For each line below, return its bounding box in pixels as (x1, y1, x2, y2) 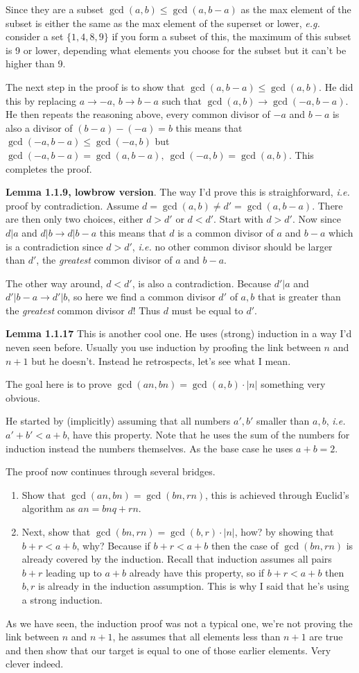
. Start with (213, 212, 263, 226)
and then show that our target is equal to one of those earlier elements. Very (6, 642, 331, 657)
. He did (319, 79, 353, 94)
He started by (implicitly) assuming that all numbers (6, 414, 231, 428)
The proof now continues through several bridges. (6, 464, 216, 479)
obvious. (6, 390, 40, 404)
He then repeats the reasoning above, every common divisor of (6, 107, 270, 121)
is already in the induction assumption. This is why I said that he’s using (38, 579, 349, 593)
